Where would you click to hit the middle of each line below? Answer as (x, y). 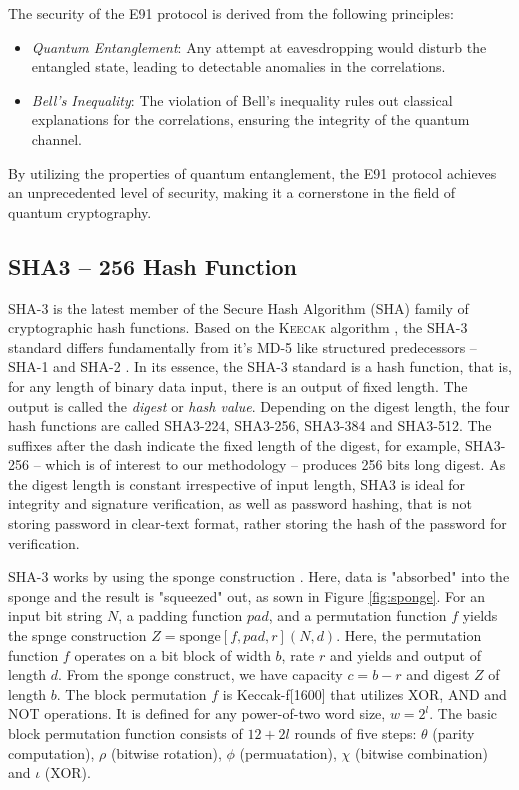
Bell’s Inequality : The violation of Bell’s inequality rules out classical (242, 99)
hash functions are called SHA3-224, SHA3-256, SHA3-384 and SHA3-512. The (250, 425)
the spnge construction (77, 635)
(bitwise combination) (421, 752)
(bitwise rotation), (166, 752)
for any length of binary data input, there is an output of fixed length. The (238, 385)
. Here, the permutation (409, 635)
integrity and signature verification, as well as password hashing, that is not (240, 503)
